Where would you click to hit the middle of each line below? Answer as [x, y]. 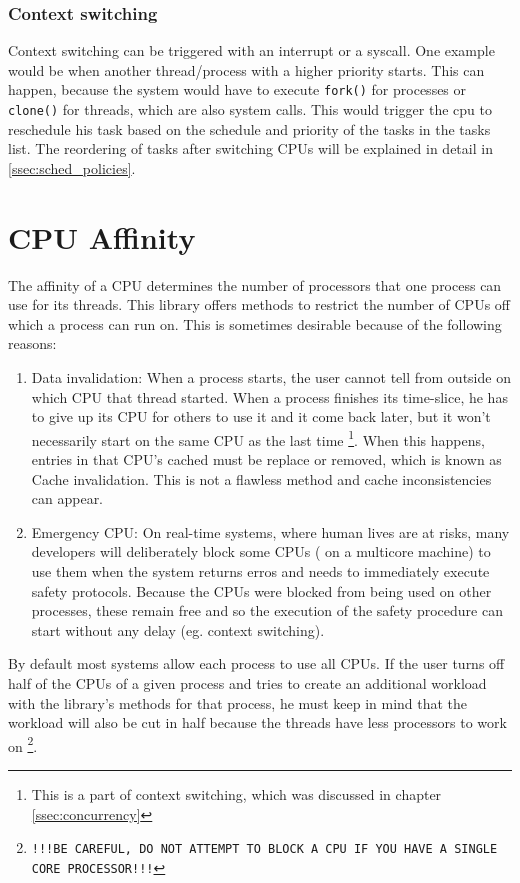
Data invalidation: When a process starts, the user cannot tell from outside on [271, 377]
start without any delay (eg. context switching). [178, 629]
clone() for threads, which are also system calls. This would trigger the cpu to [250, 109]
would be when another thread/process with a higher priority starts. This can [246, 69]
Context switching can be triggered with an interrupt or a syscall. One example [251, 50]
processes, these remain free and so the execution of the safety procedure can [267, 610]
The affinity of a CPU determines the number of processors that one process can [255, 284]
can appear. [67, 498]
